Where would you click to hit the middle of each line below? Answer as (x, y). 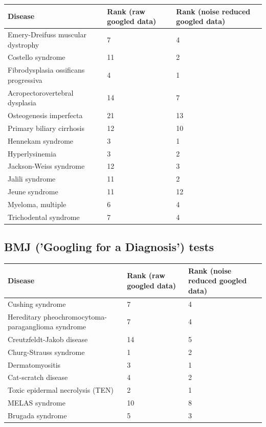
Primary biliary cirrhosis (46, 128)
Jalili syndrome (32, 179)
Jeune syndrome (33, 192)
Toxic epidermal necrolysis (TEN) (61, 390)
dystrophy (24, 44)
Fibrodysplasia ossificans (46, 70)
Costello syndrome (37, 57)
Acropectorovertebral (41, 92)
